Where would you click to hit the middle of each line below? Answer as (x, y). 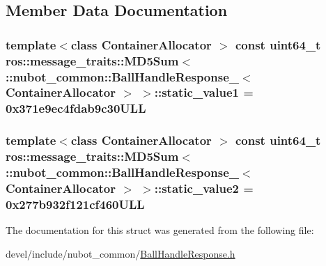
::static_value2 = (204, 188)
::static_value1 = (204, 92)
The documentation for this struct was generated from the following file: (160, 230)
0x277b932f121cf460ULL (75, 204)
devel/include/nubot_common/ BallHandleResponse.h (121, 253)
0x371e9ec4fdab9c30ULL (76, 108)
